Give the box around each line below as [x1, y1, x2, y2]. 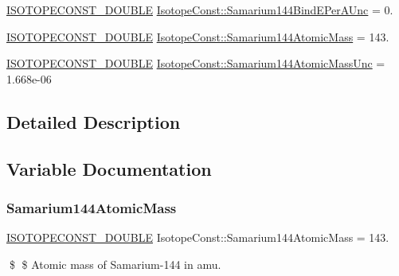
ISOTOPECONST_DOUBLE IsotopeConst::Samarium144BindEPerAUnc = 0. [6, 2, 393, 17]
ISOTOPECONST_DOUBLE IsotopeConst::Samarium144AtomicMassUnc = [6, 55, 385, 72]
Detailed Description [6, 109, 181, 134]
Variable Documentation [6, 156, 212, 181]
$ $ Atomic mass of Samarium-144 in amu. [9, 255, 221, 272]
